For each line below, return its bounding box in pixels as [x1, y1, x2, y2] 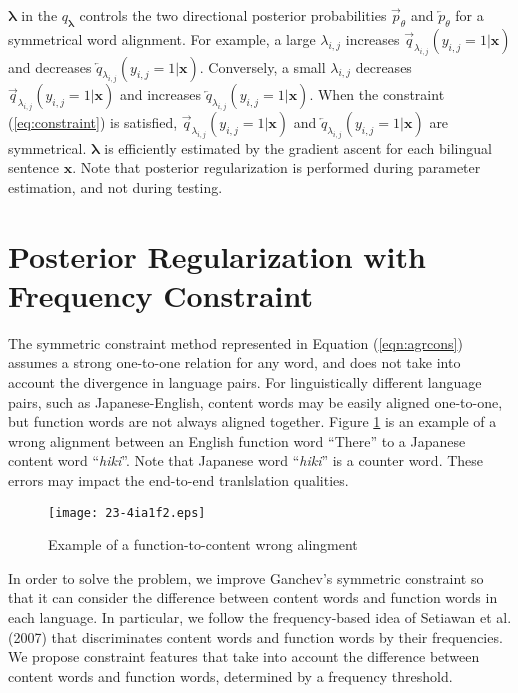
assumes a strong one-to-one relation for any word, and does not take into [8, 352, 461, 373]
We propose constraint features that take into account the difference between [8, 646, 480, 667]
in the [21, 5, 58, 25]
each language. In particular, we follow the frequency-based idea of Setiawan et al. [8, 607, 512, 628]
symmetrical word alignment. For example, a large [8, 28, 316, 49]
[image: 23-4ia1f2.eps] [48, 505, 206, 520]
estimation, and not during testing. [8, 176, 223, 197]
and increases [119, 84, 202, 105]
